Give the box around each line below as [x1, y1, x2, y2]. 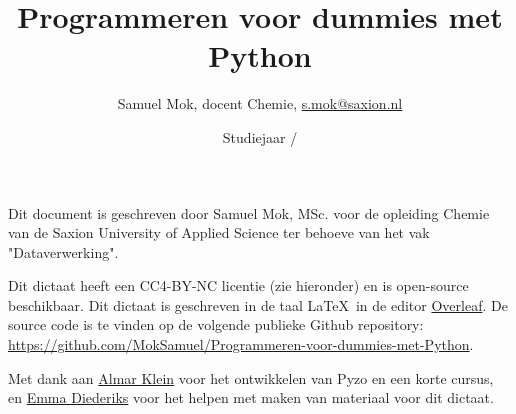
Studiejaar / [222, 126, 298, 147]
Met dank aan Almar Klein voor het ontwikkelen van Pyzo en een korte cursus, [8, 367, 494, 388]
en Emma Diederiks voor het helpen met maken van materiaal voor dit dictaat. [8, 387, 494, 408]
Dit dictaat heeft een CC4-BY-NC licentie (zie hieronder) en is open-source [8, 275, 469, 296]
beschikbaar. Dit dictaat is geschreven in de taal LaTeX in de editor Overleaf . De [8, 294, 508, 315]
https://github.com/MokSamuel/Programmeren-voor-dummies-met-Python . [8, 334, 474, 355]
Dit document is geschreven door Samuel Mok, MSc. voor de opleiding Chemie [8, 202, 490, 223]
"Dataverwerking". [8, 241, 119, 262]
